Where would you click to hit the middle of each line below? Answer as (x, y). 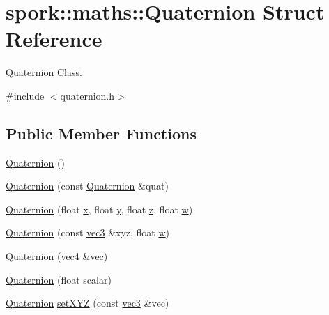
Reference (54, 39)
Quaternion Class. (44, 72)
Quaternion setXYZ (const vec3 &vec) (87, 303)
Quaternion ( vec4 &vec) (57, 256)
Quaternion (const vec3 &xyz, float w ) (88, 232)
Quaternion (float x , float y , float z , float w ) (99, 209)
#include (25, 95)
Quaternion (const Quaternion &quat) (87, 186)
